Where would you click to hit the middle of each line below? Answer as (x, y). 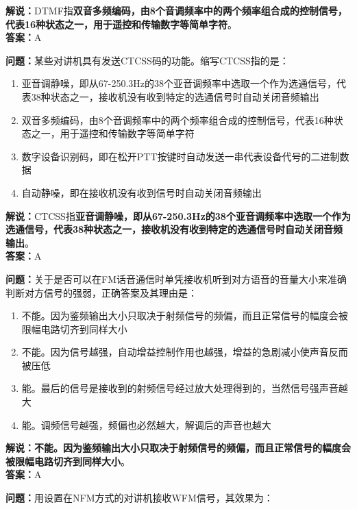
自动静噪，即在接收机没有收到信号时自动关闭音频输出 (141, 192)
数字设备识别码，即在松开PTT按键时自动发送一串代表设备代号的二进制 (181, 156)
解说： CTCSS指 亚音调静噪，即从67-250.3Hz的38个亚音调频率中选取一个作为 (178, 215)
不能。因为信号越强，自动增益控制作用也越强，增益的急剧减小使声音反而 (185, 352)
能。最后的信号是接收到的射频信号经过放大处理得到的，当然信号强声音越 (185, 388)
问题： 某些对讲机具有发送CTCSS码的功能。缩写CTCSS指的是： (147, 60)
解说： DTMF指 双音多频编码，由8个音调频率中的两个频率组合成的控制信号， (176, 10)
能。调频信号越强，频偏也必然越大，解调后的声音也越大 (146, 424)
